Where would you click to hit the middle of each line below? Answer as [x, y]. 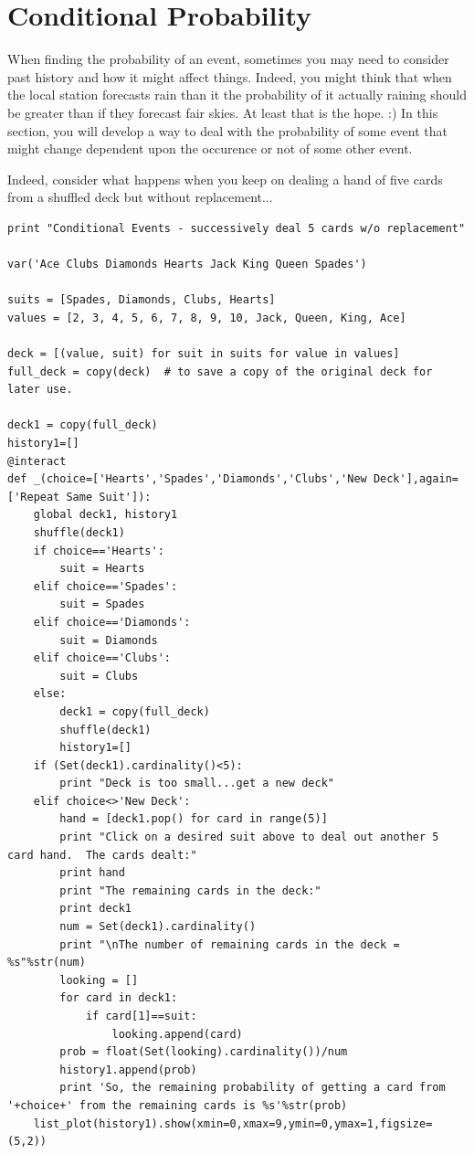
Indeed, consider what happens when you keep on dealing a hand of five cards [225, 179]
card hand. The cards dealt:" [102, 855]
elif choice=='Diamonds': [112, 622]
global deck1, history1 [105, 515]
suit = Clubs [99, 676]
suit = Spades [102, 604]
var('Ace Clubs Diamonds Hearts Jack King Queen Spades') [187, 265]
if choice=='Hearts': [99, 551]
